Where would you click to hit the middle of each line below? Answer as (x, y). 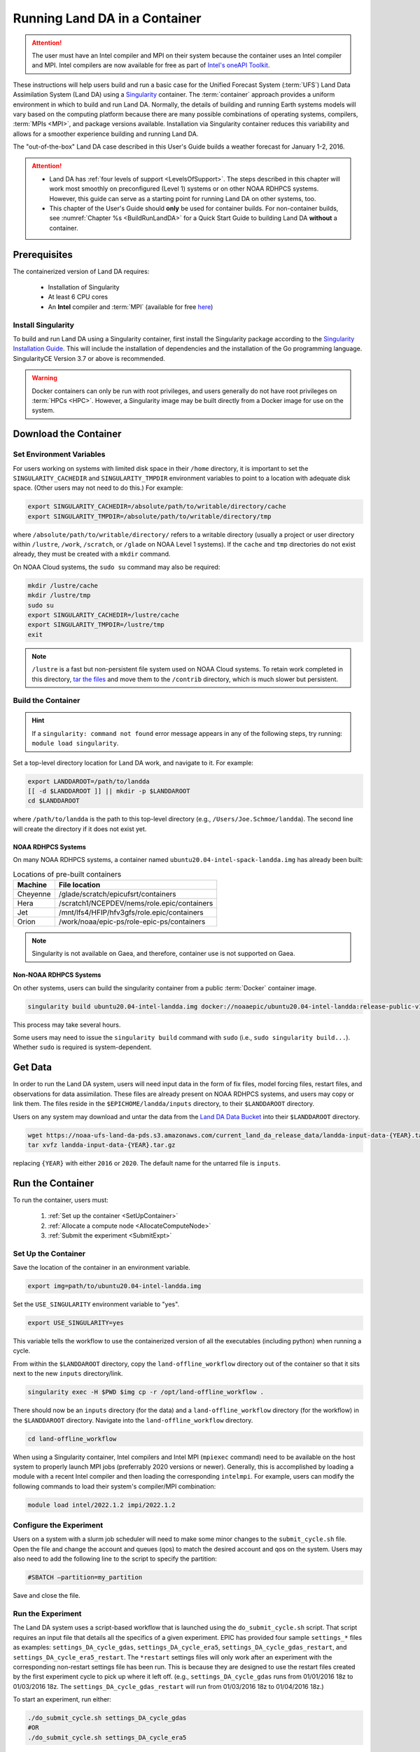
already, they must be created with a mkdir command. (92, 554)
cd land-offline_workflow (72, 1439)
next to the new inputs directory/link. (68, 1374)
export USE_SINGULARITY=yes (76, 1323)
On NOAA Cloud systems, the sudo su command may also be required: (117, 567)
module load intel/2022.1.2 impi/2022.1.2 (101, 1505)
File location (79, 884)
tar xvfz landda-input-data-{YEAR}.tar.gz (101, 1145)
